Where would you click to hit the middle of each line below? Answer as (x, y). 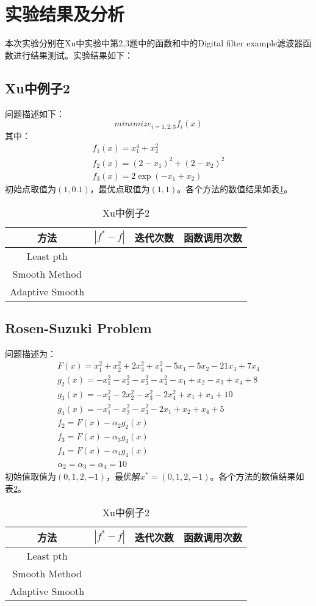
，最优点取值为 (120, 188)
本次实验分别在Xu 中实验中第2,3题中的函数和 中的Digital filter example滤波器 (154, 43)
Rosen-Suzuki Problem (78, 327)
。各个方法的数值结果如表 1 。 (235, 188)
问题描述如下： (35, 113)
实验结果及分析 (65, 14)
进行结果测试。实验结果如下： (73, 55)
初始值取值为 (31, 476)
